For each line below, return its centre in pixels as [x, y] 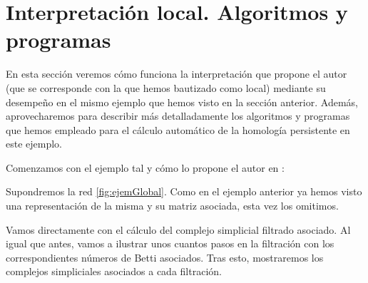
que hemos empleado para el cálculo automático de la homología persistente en [178, 129]
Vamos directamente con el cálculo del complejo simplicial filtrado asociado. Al [178, 229]
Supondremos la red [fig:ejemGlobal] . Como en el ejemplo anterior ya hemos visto [184, 191]
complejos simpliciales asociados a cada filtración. [114, 271]
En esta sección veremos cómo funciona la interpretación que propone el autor [177, 74]
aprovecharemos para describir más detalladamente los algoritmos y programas [178, 116]
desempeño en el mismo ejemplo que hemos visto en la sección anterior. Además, [182, 102]
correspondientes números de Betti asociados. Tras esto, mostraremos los [165, 257]
